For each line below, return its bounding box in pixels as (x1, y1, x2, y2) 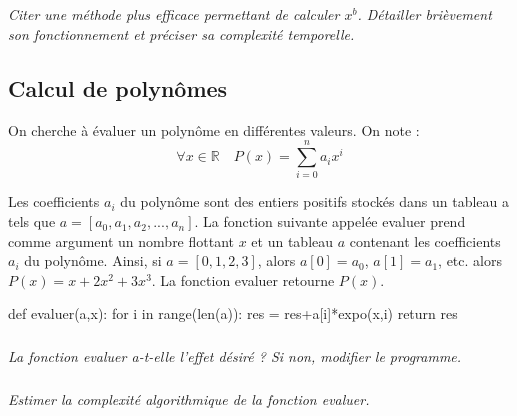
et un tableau (251, 230, 334, 251)
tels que (8, 211, 56, 232)
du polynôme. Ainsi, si (24, 250, 162, 271)
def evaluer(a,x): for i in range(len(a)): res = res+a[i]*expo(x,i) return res (8, 303, 458, 324)
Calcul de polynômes (8, 72, 228, 103)
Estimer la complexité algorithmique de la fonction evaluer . (8, 389, 370, 410)
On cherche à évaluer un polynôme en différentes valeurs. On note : (8, 119, 420, 140)
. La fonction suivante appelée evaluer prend (194, 211, 466, 232)
